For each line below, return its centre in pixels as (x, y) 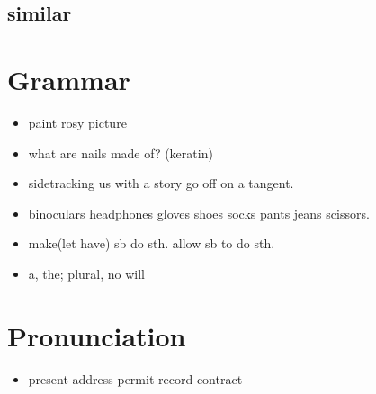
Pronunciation (97, 335)
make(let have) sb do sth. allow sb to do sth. (152, 243)
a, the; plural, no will (86, 273)
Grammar (69, 79)
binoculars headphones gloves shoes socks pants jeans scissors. (199, 213)
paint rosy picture (77, 122)
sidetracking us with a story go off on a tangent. (161, 183)
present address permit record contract (135, 378)
